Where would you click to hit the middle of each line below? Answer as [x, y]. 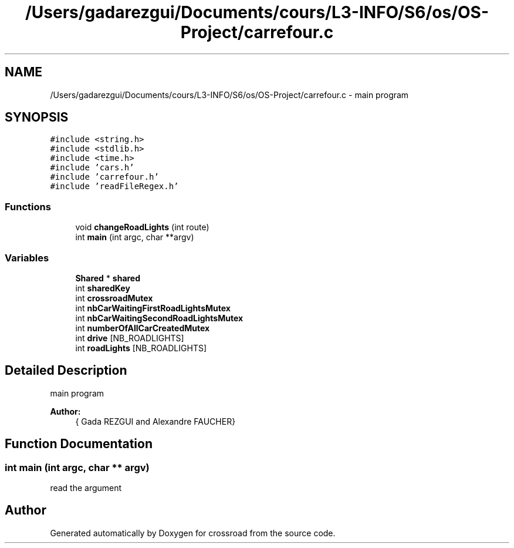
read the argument [86, 488]
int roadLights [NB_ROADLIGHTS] [141, 348]
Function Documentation [79, 444]
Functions [28, 206]
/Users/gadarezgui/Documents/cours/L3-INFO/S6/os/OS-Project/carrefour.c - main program [229, 95]
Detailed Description [66, 371]
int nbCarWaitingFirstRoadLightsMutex [153, 308]
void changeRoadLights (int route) [142, 227]
